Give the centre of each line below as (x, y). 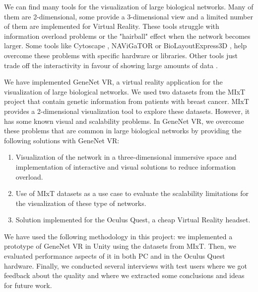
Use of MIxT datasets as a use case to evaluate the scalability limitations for (132, 193)
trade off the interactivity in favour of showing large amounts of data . (111, 65)
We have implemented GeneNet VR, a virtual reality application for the (113, 82)
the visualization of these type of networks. (81, 203)
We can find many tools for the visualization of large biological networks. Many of (129, 6)
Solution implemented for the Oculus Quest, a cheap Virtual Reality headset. (133, 220)
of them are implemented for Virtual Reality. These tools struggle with (112, 26)
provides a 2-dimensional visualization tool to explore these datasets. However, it (127, 111)
